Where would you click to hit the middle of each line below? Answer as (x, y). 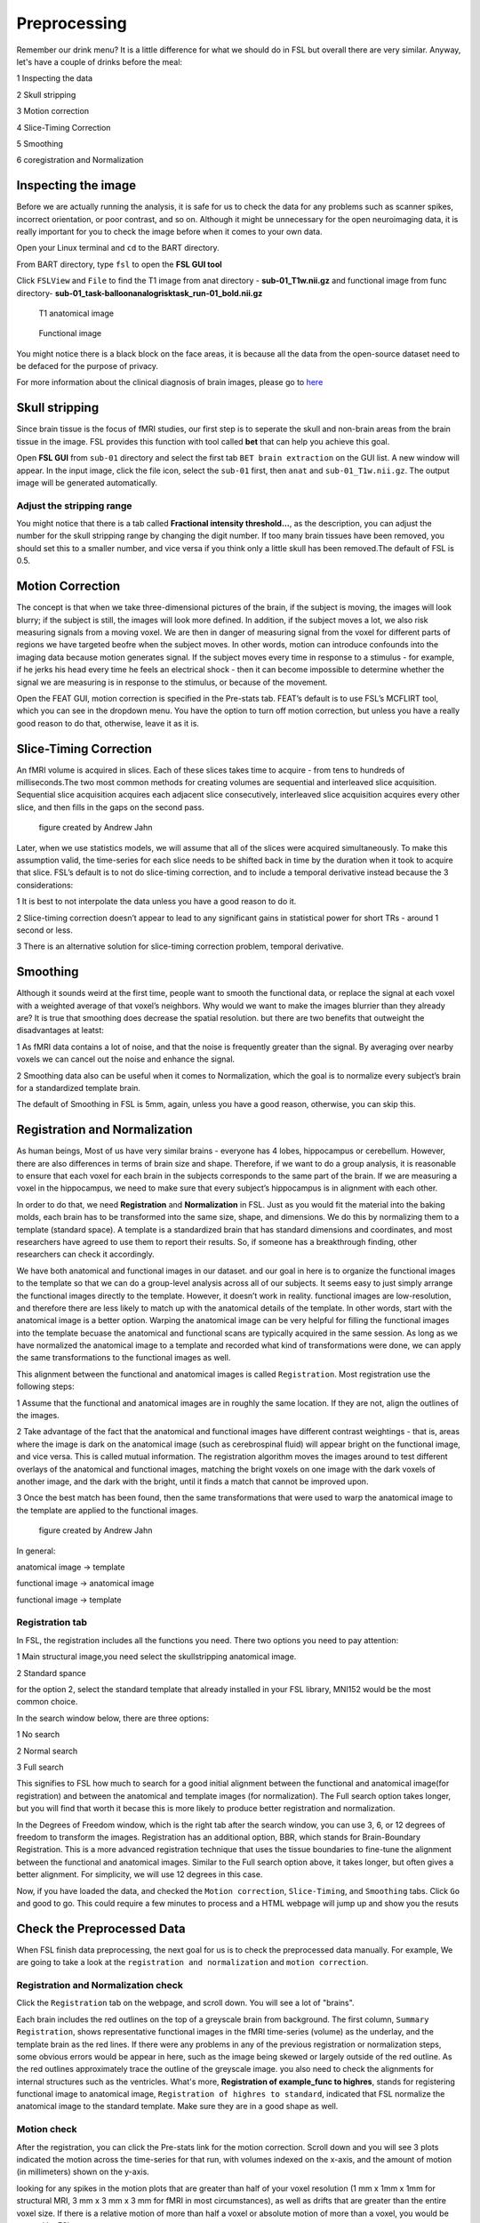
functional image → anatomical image (85, 1584)
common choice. (47, 1702)
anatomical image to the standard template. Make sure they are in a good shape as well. (177, 2107)
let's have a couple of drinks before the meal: (99, 61)
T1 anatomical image (76, 313)
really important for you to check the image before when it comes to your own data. (170, 231)
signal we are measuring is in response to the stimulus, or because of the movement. (172, 682)
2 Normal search (47, 1751)
